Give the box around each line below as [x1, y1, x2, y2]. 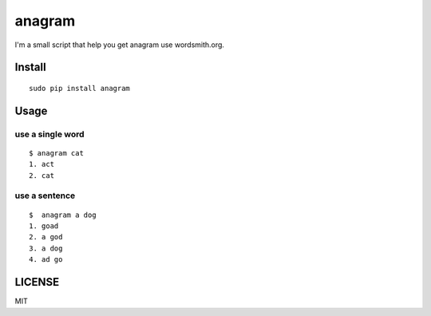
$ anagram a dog [29, 210, 97, 219]
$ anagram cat [29, 148, 84, 157]
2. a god [29, 232, 63, 242]
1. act [29, 160, 55, 169]
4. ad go [29, 255, 63, 264]
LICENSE [14, 275, 60, 289]
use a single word [14, 128, 85, 140]
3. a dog [29, 243, 63, 253]
